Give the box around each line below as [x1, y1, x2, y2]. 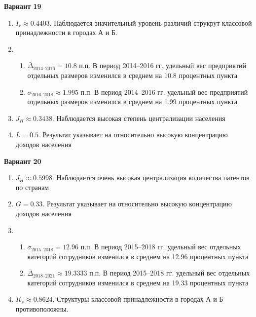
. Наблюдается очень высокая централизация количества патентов [52, 172, 250, 183]
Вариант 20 [4, 156, 41, 166]
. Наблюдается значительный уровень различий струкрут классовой [49, 17, 252, 28]
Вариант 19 [4, 1, 41, 11]
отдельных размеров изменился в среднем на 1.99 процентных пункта [27, 96, 237, 107]
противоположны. [15, 304, 69, 314]
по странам [15, 182, 49, 192]
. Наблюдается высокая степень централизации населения [52, 113, 225, 123]
